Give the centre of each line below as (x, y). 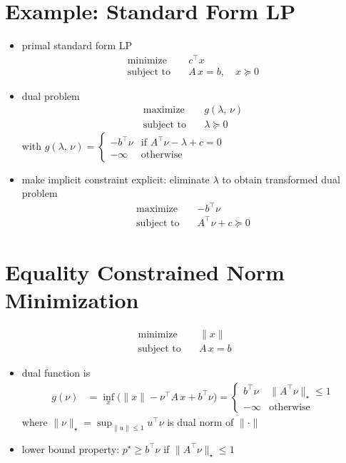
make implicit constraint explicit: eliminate (116, 179)
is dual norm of (200, 421)
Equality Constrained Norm (145, 271)
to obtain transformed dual (281, 179)
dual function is (56, 373)
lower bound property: (71, 448)
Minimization (72, 300)
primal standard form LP (77, 45)
